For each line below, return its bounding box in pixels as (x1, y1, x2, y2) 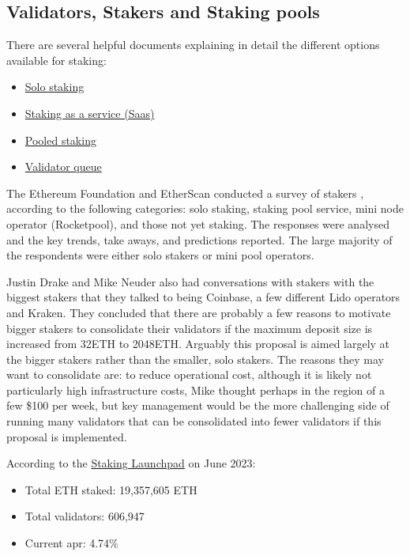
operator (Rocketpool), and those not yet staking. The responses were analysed (6, 215, 389, 232)
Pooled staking (24, 131, 96, 148)
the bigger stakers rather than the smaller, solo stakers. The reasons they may (6, 350, 385, 367)
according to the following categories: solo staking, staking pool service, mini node (6, 200, 404, 217)
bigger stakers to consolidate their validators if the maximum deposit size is (6, 320, 373, 336)
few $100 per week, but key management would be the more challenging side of (6, 397, 389, 414)
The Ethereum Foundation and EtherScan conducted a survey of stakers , (6, 184, 364, 201)
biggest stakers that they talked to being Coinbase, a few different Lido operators (6, 289, 401, 305)
